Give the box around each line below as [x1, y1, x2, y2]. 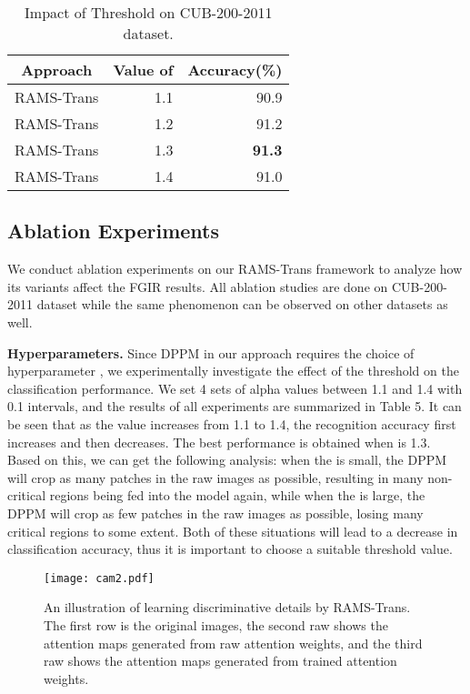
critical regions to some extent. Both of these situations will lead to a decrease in [7, 521, 458, 540]
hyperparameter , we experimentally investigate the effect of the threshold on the [7, 361, 459, 380]
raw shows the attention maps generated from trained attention [44, 651, 397, 670]
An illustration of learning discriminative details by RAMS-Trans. [44, 598, 411, 617]
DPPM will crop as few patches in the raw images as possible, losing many [7, 503, 424, 522]
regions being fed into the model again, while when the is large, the [49, 486, 425, 505]
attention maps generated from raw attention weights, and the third [44, 633, 423, 652]
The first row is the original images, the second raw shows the [44, 615, 388, 634]
